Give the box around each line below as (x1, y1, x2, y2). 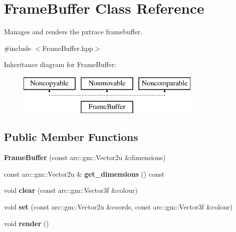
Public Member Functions (4, 129, 138, 144)
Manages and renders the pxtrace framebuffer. (4, 26, 142, 37)
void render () (4, 218, 49, 228)
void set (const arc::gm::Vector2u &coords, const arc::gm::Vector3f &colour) (4, 202, 233, 212)
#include (4, 43, 31, 53)
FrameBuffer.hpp (42, 43, 93, 53)
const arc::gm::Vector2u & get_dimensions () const (4, 168, 165, 179)
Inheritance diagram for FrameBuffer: (4, 59, 117, 70)
